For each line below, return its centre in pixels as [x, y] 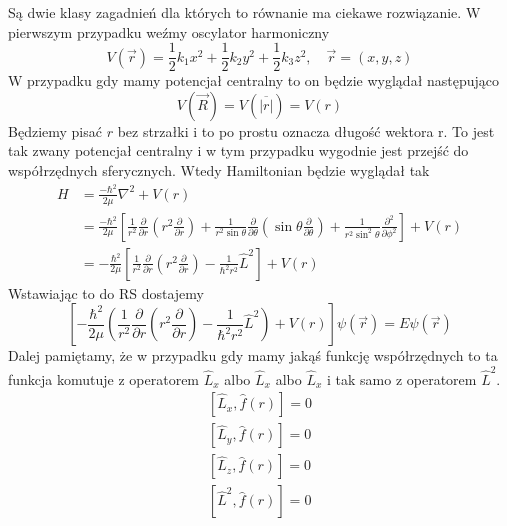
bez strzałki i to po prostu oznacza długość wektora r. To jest [306, 130]
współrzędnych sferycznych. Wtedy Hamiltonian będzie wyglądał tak [219, 170]
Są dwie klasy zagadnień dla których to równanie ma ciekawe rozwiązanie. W [244, 12]
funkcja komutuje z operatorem [104, 378]
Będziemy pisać [55, 130]
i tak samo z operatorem [401, 378]
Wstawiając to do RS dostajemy [106, 292]
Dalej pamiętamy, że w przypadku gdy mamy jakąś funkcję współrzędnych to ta [253, 355]
